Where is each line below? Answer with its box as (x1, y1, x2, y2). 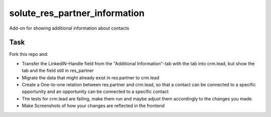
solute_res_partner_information (9, 8, 145, 19)
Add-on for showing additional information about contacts (9, 25, 129, 31)
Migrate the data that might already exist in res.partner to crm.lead (22, 74, 160, 80)
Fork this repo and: (9, 51, 49, 57)
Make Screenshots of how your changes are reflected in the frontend (22, 103, 165, 109)
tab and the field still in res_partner (22, 68, 94, 74)
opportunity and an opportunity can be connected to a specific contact (22, 88, 169, 95)
